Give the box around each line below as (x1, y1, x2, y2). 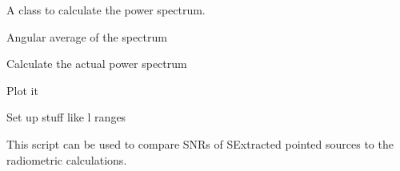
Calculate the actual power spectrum (6, 55, 187, 72)
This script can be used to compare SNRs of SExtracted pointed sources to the (6, 135, 394, 152)
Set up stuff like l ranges (6, 109, 126, 125)
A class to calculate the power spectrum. (6, 2, 206, 18)
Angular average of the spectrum (6, 28, 167, 45)
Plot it (6, 82, 38, 98)
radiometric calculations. (6, 151, 127, 168)
